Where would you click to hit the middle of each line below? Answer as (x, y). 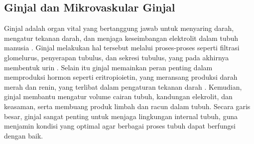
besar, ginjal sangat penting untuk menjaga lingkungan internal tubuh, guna (121, 116)
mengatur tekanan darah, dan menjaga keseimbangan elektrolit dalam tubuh (121, 38)
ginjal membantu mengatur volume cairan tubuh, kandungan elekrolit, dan (118, 96)
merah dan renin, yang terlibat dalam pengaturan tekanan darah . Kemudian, (123, 86)
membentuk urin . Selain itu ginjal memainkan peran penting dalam (108, 67)
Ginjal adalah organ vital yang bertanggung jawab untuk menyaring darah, (119, 28)
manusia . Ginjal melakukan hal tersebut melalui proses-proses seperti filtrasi (122, 48)
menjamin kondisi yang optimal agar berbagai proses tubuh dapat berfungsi (120, 126)
